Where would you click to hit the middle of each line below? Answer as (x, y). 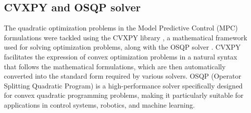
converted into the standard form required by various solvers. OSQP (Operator (123, 76)
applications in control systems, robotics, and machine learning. (100, 104)
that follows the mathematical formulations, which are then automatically (115, 66)
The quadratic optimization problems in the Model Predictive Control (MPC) (121, 28)
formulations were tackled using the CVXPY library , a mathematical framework (126, 37)
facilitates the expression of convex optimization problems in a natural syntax (121, 56)
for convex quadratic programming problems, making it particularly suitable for (124, 95)
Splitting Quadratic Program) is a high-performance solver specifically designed (123, 85)
